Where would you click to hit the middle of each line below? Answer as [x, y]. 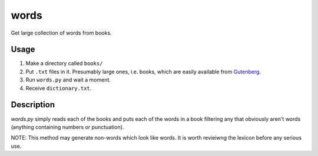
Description [33, 105]
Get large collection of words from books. [61, 33]
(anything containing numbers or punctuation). [67, 127]
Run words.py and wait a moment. [68, 80]
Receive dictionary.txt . [59, 88]
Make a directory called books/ [64, 63]
